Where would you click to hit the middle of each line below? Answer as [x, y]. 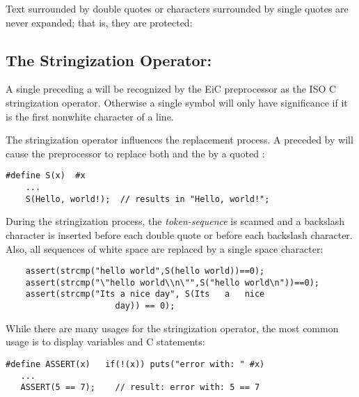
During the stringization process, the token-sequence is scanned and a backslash [175, 221]
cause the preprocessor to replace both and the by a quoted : [135, 153]
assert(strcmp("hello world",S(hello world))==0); [145, 271]
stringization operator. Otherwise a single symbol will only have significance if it [177, 102]
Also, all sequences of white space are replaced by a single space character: [165, 248]
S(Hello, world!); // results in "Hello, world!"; [147, 199]
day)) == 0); [145, 306]
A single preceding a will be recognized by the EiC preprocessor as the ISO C [171, 89]
